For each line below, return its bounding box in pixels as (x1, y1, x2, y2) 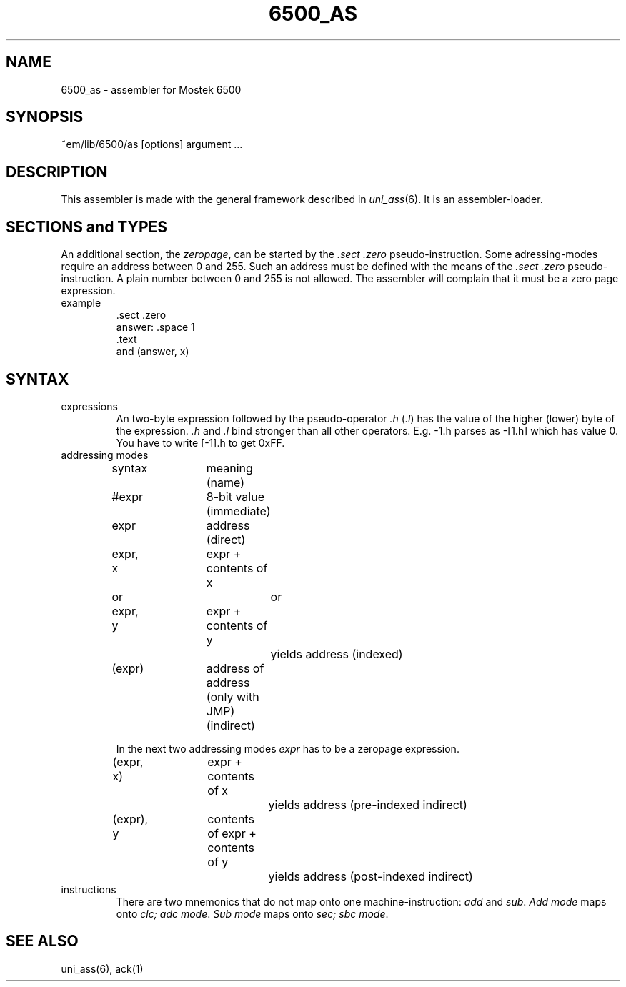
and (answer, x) (116, 345, 189, 358)
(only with (206, 689, 259, 704)
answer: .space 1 (116, 321, 195, 334)
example (61, 297, 101, 309)
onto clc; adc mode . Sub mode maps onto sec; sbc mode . (116, 907, 389, 920)
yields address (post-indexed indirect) (268, 868, 473, 883)
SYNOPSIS (6, 108, 84, 127)
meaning (206, 460, 253, 475)
